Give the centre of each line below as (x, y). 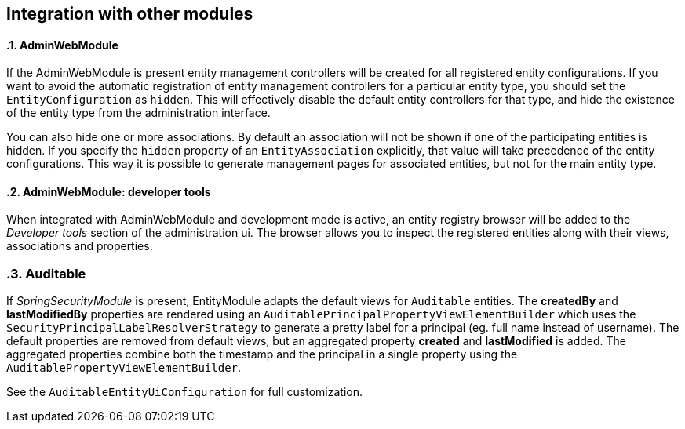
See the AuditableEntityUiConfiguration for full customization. (184, 392)
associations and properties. (80, 246)
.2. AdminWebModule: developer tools (109, 191)
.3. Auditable (46, 273)
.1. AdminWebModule (62, 45)
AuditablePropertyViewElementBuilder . (124, 368)
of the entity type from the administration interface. (138, 113)
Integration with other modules (130, 14)
